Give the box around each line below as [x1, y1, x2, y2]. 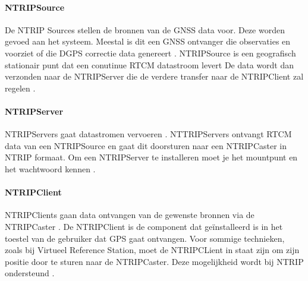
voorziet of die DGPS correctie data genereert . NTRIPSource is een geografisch [5, 46, 296, 59]
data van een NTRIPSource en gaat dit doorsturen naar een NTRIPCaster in [5, 139, 287, 151]
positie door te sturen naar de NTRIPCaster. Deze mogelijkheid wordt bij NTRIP [5, 255, 304, 267]
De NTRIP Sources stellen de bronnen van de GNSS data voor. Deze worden [5, 23, 285, 36]
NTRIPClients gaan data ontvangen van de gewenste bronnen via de [5, 209, 254, 221]
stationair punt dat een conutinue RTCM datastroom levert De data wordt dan [5, 58, 294, 71]
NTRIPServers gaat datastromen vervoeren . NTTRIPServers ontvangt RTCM [5, 128, 292, 140]
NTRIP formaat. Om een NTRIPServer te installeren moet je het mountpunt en [5, 151, 298, 163]
